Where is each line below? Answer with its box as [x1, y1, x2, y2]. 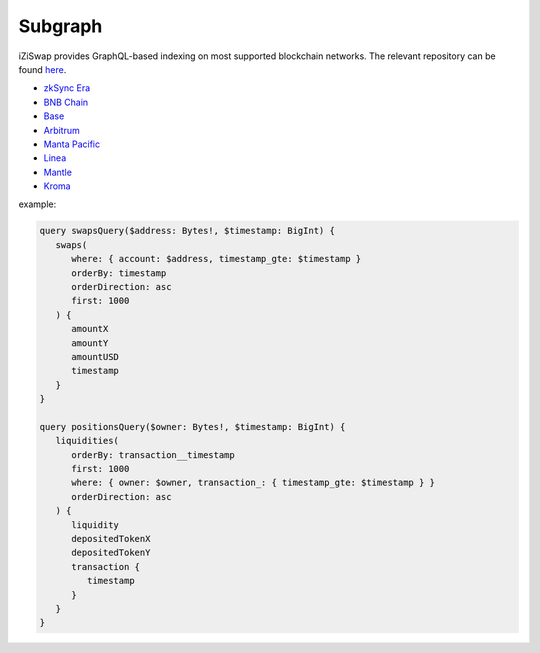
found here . [18, 63, 67, 75]
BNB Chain [43, 96, 89, 108]
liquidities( [55, 435, 120, 447]
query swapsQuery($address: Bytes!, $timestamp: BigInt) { [39, 225, 335, 237]
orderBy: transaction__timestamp [71, 449, 235, 460]
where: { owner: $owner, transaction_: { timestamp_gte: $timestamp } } [71, 477, 435, 489]
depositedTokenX [71, 533, 151, 545]
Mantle [43, 166, 72, 178]
